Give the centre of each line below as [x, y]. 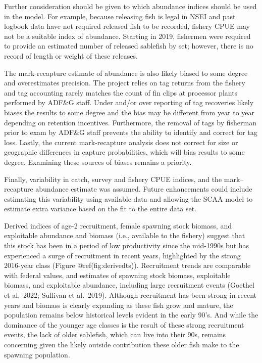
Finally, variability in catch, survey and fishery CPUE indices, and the [113, 179]
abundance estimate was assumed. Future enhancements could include [144, 189]
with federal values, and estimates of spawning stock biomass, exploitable [117, 275]
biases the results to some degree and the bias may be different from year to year [129, 112]
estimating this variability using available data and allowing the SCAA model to [128, 198]
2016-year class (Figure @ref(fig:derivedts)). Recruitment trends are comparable [127, 265]
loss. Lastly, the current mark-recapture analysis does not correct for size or [121, 142]
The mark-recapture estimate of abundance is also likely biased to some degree [126, 73]
